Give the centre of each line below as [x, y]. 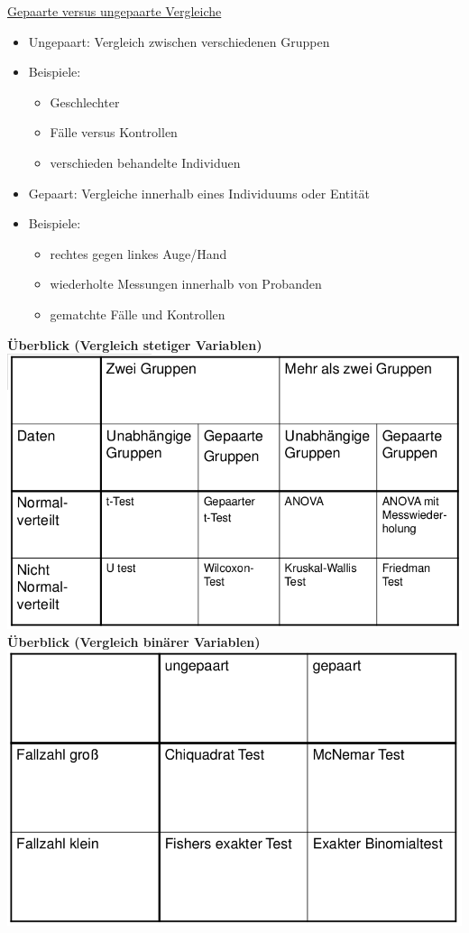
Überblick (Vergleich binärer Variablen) [134, 641]
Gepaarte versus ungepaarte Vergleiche [115, 11]
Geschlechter [85, 102]
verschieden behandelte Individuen [145, 162]
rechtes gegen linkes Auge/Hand [138, 253]
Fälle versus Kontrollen [114, 132]
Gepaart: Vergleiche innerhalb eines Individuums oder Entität [199, 193]
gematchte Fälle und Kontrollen [138, 314]
